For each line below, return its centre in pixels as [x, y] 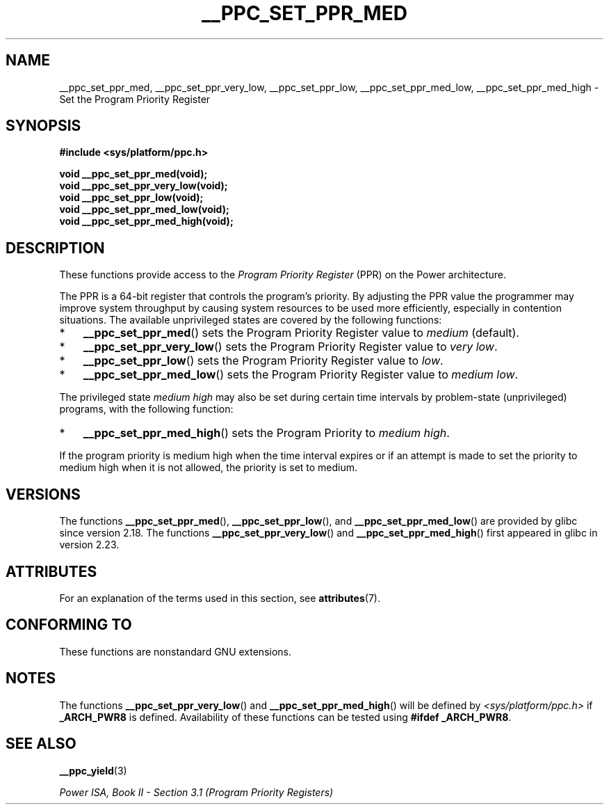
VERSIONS [43, 494]
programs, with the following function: [146, 409]
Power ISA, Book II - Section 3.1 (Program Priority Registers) [196, 792]
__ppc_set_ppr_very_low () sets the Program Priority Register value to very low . [290, 347]
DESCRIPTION [55, 248]
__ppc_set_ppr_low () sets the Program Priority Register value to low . [263, 361]
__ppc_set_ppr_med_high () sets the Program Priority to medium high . [266, 433]
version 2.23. [89, 545]
